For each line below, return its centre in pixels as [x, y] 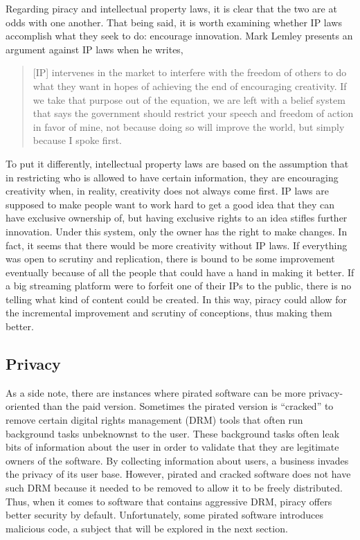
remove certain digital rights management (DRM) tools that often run [154, 420]
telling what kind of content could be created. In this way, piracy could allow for [176, 299]
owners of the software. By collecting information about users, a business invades [177, 460]
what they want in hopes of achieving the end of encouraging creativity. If [190, 85]
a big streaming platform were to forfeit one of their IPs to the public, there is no [179, 286]
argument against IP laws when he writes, [94, 49]
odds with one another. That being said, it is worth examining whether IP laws [174, 22]
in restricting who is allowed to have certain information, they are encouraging [172, 177]
